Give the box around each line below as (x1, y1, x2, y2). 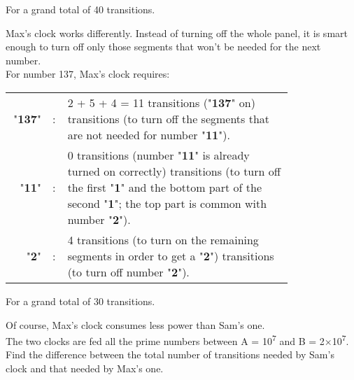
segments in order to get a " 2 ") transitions (67, 247, 274, 264)
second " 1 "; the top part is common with (67, 195, 267, 211)
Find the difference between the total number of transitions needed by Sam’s (6, 347, 334, 362)
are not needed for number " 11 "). (67, 126, 230, 143)
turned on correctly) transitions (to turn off (67, 162, 281, 179)
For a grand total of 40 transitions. (6, 2, 155, 16)
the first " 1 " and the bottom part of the (67, 178, 262, 195)
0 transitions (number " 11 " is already (67, 146, 250, 163)
